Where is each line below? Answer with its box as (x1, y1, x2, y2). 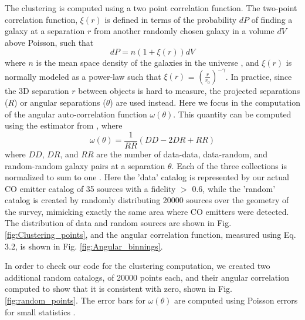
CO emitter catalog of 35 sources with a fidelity (5, 182, 176, 194)
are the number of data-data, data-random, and (96, 147, 268, 160)
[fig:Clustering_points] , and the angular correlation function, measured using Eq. (5, 228, 296, 241)
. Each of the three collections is (171, 159, 287, 171)
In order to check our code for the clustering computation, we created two (5, 260, 270, 272)
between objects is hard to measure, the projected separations (78, 85, 300, 97)
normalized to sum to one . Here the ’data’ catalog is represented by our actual (5, 171, 289, 183)
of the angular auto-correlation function (5, 107, 147, 120)
